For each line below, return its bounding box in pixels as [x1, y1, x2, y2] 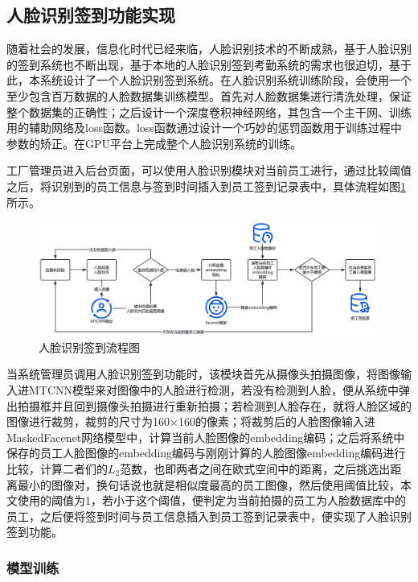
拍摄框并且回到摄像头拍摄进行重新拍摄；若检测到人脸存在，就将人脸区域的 [17, 397, 412, 414]
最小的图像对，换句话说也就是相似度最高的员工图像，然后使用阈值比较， [17, 476, 400, 493]
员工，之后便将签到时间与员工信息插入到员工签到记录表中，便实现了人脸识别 [6, 507, 412, 524]
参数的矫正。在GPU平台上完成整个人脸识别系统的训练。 [6, 134, 302, 151]
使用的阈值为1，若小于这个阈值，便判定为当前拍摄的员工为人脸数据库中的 [17, 492, 406, 509]
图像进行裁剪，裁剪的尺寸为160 [6, 413, 170, 430]
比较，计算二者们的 [6, 460, 108, 477]
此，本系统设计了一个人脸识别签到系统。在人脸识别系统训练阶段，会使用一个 [6, 72, 412, 89]
